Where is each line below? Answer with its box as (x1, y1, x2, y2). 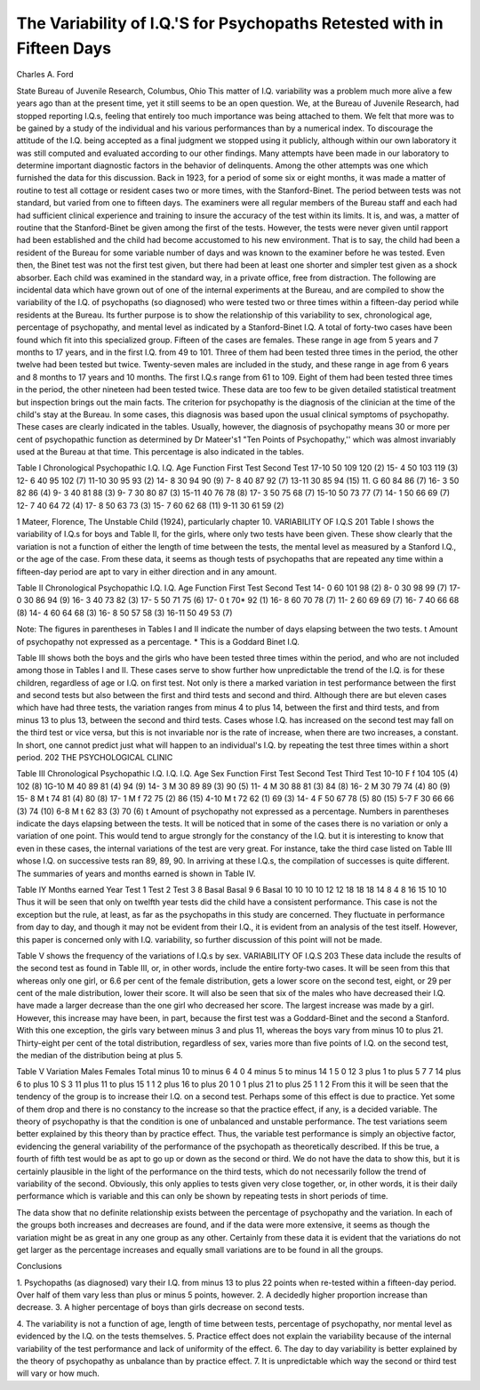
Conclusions (16, 1261, 62, 1272)
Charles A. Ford (16, 69, 75, 80)
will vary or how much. (16, 1368, 100, 1378)
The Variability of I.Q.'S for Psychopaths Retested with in (16, 13, 444, 33)
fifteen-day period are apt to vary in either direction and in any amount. (16, 566, 277, 577)
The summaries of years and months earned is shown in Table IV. (16, 868, 256, 879)
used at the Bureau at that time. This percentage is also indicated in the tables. (16, 446, 304, 457)
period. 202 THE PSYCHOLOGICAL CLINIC (16, 752, 173, 763)
